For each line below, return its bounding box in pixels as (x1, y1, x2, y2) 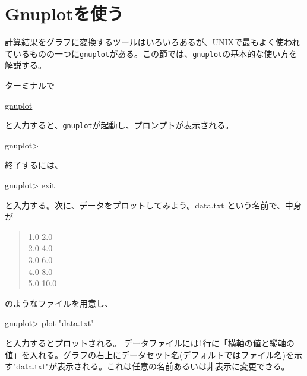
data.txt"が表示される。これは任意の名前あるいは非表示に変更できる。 (16, 360, 290, 372)
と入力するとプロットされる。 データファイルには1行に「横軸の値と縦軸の (5, 336, 295, 349)
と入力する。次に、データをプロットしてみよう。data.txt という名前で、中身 (5, 198, 302, 211)
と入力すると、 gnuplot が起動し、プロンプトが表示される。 (5, 119, 234, 131)
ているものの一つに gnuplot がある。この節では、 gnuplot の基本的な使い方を (5, 47, 297, 59)
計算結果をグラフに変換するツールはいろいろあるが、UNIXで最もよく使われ (5, 36, 300, 48)
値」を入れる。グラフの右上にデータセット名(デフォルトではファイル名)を (5, 348, 294, 361)
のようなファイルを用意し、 (5, 296, 113, 309)
